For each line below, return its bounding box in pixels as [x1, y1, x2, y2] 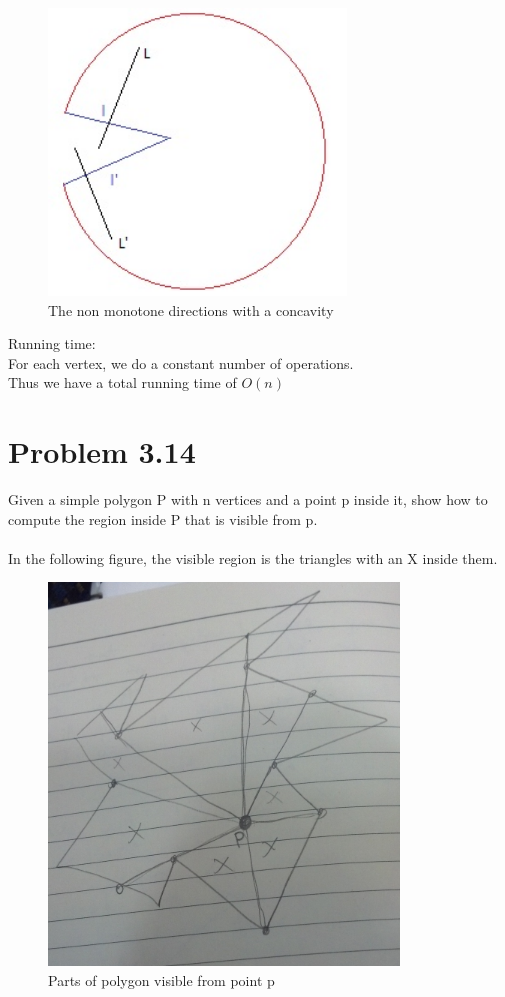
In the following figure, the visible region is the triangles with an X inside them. [8, 547, 498, 568]
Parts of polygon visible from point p [48, 970, 275, 991]
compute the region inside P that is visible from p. [8, 508, 318, 529]
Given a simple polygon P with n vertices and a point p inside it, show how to [8, 489, 488, 510]
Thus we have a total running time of [8, 372, 237, 393]
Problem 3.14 [8, 431, 196, 472]
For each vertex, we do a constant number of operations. [8, 352, 354, 373]
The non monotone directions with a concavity [48, 299, 334, 320]
